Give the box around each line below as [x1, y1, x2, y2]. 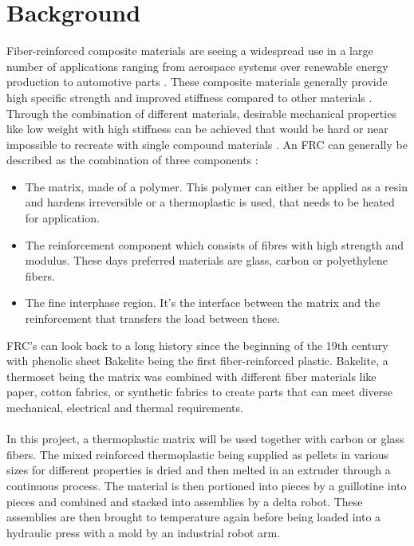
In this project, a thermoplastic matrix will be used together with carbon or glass [6, 430, 404, 447]
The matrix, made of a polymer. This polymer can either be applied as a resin [25, 178, 408, 194]
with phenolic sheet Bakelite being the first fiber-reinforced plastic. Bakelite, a [6, 352, 388, 369]
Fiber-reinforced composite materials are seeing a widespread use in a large [6, 42, 373, 59]
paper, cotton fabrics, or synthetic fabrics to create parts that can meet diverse [6, 383, 393, 400]
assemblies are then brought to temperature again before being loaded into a [6, 509, 381, 525]
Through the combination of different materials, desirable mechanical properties [6, 104, 396, 121]
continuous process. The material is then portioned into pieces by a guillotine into [6, 477, 407, 493]
